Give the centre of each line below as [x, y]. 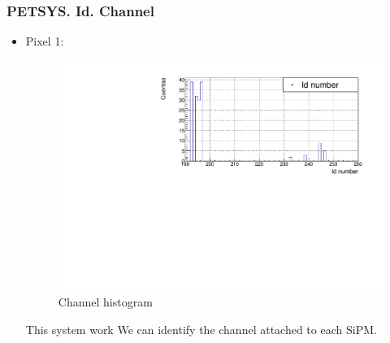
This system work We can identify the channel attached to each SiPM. [201, 329]
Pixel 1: [45, 41]
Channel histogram [105, 302]
